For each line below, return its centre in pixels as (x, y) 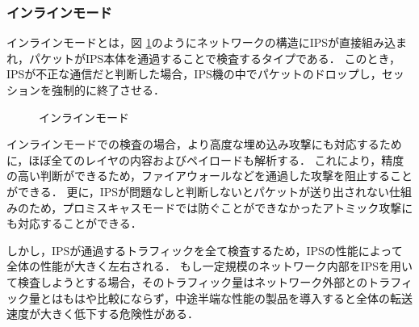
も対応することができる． (74, 223)
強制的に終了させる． (108, 90)
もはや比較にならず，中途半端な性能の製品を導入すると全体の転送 (238, 298)
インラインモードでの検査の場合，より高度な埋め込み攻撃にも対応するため (204, 144)
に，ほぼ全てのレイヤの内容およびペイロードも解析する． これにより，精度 (205, 159)
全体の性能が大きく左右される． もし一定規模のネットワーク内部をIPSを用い (210, 266)
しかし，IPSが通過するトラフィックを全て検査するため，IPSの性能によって (205, 250)
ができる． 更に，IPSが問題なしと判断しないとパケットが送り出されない (198, 191)
